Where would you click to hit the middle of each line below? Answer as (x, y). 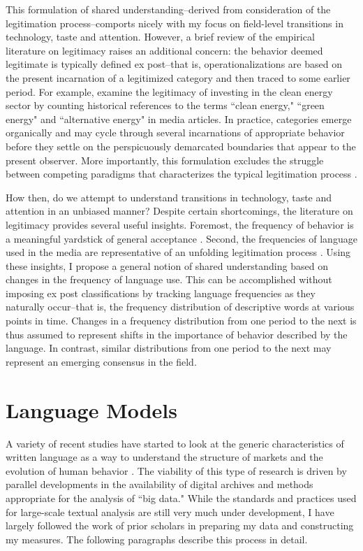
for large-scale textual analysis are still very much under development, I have (170, 511)
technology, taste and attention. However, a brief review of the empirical (160, 37)
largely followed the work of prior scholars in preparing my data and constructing (180, 525)
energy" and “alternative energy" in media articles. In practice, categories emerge (179, 119)
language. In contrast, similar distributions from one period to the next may (169, 348)
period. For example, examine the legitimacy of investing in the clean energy (169, 91)
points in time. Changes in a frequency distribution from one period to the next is (181, 321)
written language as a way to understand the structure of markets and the (164, 457)
